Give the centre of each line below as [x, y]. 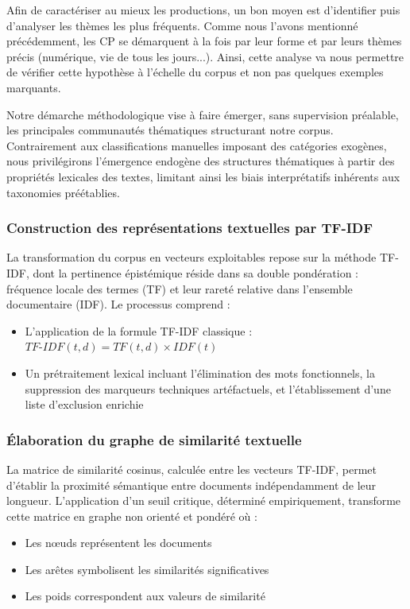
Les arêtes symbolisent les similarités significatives [147, 569]
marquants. [34, 87]
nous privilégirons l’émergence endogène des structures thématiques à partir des [201, 161]
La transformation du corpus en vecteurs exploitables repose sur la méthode [191, 257]
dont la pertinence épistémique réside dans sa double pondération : [196, 272]
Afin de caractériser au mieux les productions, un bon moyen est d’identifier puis [203, 10]
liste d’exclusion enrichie [84, 404]
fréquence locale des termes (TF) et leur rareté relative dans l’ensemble [180, 288]
